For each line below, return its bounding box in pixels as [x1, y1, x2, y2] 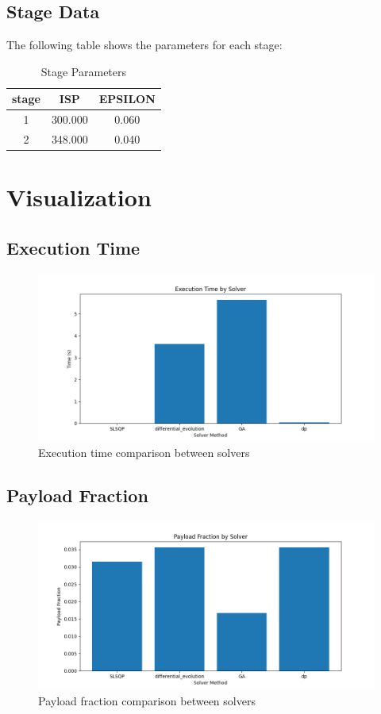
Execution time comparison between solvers [38, 444, 250, 461]
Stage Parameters [40, 63, 127, 79]
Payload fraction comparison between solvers [38, 692, 256, 708]
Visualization [6, 181, 152, 213]
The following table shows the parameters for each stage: [6, 36, 283, 53]
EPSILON [98, 90, 156, 107]
